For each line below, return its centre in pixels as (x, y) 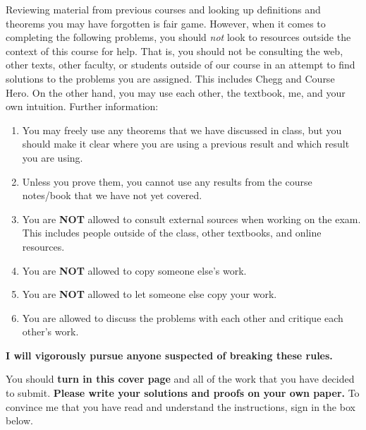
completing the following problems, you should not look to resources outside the (178, 37)
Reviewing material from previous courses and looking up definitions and (163, 9)
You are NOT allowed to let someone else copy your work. (150, 294)
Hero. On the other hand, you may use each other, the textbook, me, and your (176, 92)
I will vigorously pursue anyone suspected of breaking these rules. (169, 355)
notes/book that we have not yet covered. (112, 195)
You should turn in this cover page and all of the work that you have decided (180, 379)
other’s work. (50, 332)
